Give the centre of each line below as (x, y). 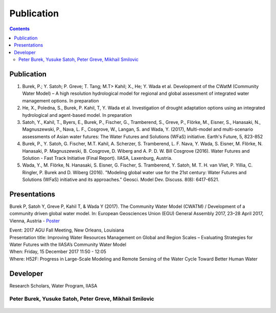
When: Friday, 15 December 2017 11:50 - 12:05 (58, 252)
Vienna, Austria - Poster (34, 221)
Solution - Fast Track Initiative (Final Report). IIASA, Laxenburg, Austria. (97, 158)
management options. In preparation (61, 100)
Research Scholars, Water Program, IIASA (53, 286)
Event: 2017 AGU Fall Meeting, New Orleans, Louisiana (67, 230)
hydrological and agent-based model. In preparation (77, 115)
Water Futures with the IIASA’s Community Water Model (68, 244)
